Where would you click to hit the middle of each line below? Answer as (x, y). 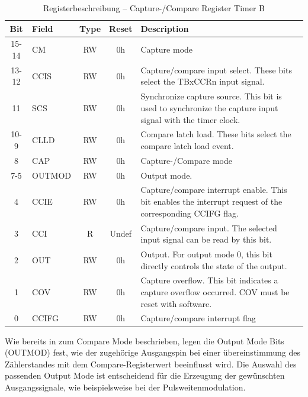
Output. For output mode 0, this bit (206, 254)
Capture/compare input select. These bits (216, 70)
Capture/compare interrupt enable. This (214, 190)
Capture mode (167, 49)
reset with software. (176, 303)
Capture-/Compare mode (186, 160)
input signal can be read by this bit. (206, 239)
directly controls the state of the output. (214, 265)
